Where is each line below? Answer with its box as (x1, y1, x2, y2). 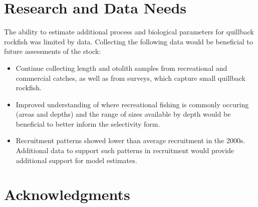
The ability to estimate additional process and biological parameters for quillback (4, 26, 254, 37)
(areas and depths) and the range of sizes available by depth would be (16, 109, 231, 119)
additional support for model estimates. (16, 155, 137, 165)
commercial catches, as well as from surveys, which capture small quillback (16, 72, 245, 83)
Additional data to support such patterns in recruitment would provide (16, 145, 234, 156)
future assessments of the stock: (4, 46, 101, 56)
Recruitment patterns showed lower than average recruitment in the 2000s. (16, 135, 245, 146)
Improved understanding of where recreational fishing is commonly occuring (16, 99, 249, 109)
